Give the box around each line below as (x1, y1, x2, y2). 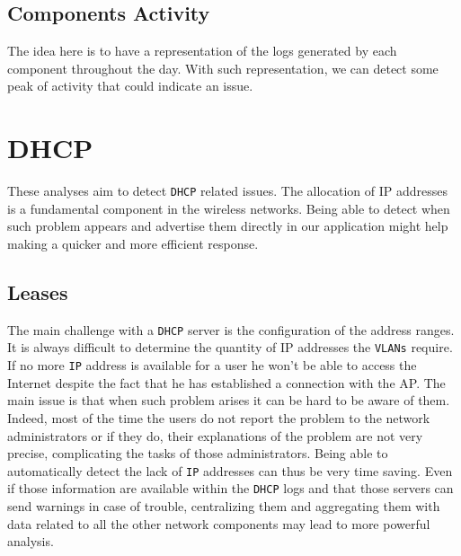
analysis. (7, 532, 54, 551)
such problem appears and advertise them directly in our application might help (7, 216, 448, 235)
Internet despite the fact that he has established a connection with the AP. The (7, 373, 446, 392)
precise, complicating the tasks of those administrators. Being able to (7, 444, 388, 463)
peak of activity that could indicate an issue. (7, 76, 253, 95)
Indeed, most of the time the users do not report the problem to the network (7, 408, 430, 427)
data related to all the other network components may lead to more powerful (7, 514, 430, 533)
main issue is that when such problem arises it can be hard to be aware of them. (7, 391, 450, 410)
